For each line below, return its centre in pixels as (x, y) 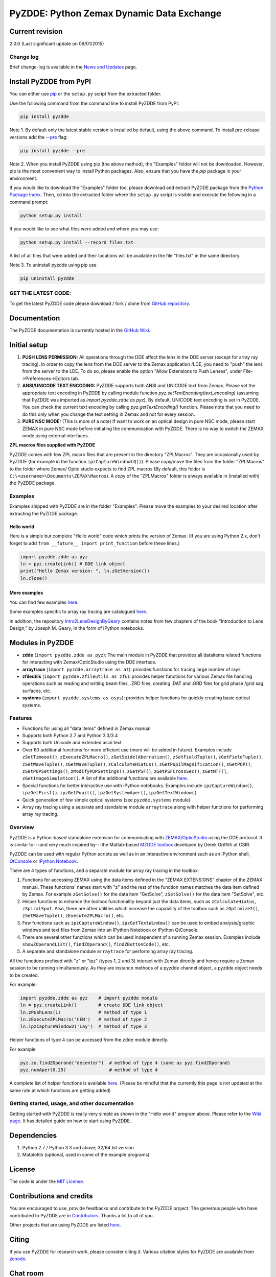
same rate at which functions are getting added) (60, 1090)
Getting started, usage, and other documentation (72, 1103)
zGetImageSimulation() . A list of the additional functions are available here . (105, 778)
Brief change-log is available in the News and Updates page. (73, 67)
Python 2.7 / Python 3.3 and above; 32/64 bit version (78, 1148)
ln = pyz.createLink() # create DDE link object (92, 1005)
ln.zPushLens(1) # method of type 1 (84, 1012)
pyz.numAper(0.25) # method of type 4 (89, 1070)
